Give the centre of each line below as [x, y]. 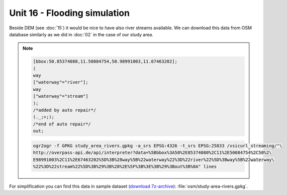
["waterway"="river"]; [61, 82]
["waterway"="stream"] [61, 96]
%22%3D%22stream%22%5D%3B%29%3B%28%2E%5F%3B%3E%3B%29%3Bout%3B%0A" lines [125, 166]
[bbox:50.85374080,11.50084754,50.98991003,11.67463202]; [105, 62]
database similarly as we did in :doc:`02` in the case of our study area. [81, 34]
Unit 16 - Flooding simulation [69, 13]
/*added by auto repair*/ [65, 110]
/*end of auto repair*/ [62, 124]
